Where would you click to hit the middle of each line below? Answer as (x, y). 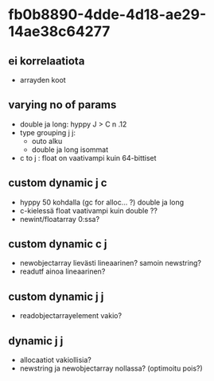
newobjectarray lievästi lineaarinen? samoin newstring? (110, 263)
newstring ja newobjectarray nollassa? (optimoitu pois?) (111, 368)
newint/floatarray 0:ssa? (60, 219)
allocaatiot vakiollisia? (55, 360)
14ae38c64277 (59, 31)
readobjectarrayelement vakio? (70, 316)
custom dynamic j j (56, 296)
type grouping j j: (47, 132)
